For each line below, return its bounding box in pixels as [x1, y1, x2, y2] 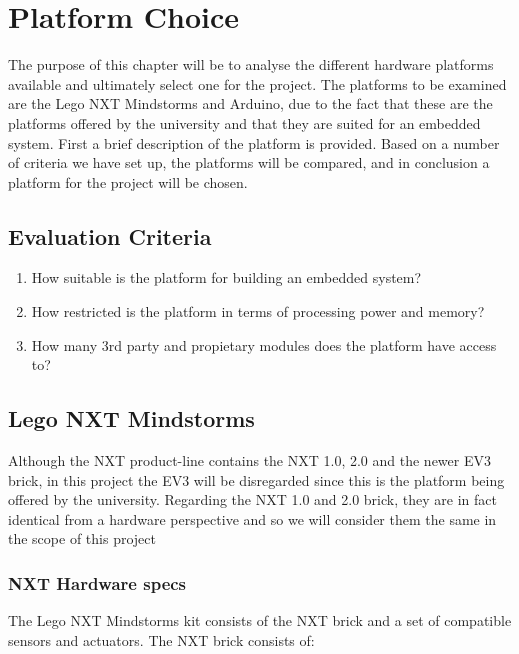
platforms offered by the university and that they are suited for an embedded [8, 112, 481, 133]
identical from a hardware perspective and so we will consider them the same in [8, 508, 497, 529]
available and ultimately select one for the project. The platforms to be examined [8, 73, 507, 94]
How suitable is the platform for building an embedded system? [31, 267, 422, 288]
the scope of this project [8, 528, 156, 549]
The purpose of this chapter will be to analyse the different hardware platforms [8, 54, 494, 75]
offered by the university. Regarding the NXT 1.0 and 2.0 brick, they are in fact [8, 489, 497, 510]
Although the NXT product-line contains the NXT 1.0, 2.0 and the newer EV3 [8, 450, 491, 471]
